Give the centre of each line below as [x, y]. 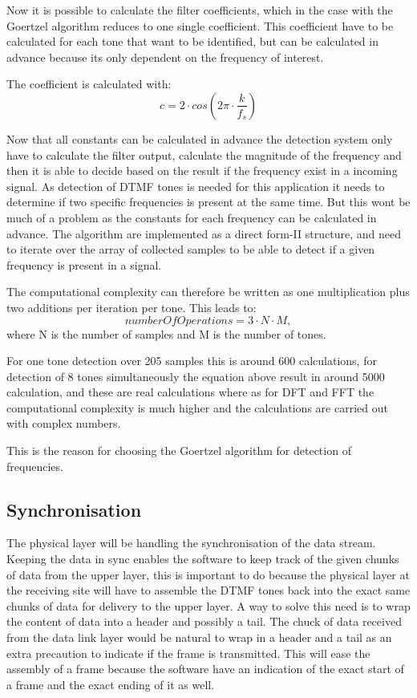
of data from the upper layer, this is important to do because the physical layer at [208, 574]
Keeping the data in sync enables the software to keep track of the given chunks [203, 559]
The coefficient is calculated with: [89, 84]
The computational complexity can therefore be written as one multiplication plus [208, 292]
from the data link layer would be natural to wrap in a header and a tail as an [199, 637]
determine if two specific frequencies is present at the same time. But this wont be [208, 202]
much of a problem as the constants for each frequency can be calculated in [192, 217]
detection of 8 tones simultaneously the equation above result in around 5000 [196, 376]
